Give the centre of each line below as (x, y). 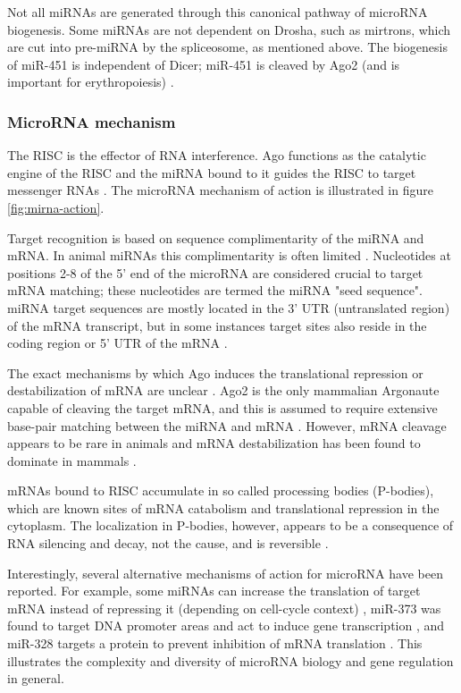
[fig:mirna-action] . (56, 207)
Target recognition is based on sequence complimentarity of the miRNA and (216, 237)
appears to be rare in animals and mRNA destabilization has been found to (214, 443)
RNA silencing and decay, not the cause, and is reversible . (168, 543)
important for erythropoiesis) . (91, 82)
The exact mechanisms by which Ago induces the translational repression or (215, 372)
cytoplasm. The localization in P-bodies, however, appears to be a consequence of (230, 525)
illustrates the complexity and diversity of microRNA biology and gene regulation (230, 660)
